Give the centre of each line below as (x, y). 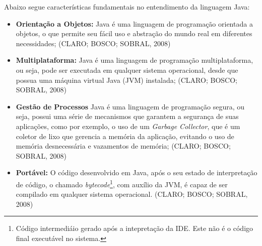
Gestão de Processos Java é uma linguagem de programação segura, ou (130, 106)
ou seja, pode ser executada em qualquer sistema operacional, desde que (127, 70)
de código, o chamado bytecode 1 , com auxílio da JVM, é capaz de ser (122, 183)
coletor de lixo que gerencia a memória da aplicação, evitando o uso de (125, 136)
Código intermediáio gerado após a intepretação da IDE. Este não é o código (135, 228)
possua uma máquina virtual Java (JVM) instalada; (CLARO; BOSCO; (126, 80)
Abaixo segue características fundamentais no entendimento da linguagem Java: (127, 7)
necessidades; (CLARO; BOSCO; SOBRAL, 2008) (93, 43)
